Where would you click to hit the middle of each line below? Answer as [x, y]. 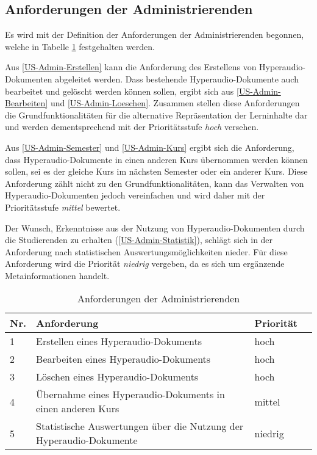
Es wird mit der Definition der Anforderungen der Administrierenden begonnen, [155, 35]
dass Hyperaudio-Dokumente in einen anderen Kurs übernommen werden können [156, 159]
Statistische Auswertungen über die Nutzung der [140, 426]
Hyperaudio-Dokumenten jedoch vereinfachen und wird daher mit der [135, 195]
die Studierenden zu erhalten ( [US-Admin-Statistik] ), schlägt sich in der [139, 240]
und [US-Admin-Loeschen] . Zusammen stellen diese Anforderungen [175, 103]
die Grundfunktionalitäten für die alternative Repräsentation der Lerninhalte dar [156, 115]
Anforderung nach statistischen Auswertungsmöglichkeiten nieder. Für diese [146, 251]
